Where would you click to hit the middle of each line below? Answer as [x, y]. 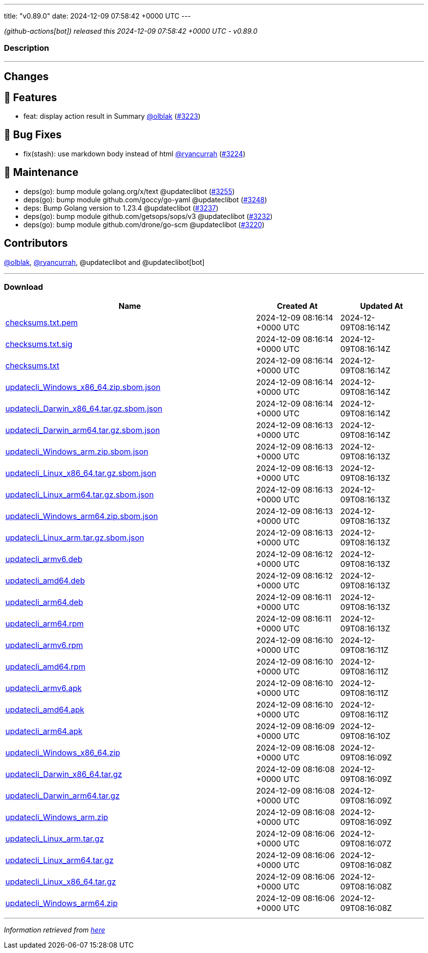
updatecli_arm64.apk [44, 731]
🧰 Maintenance [41, 173]
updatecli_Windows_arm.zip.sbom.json [77, 452]
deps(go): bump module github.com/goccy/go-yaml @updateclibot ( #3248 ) [145, 199]
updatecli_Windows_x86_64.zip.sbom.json [83, 387]
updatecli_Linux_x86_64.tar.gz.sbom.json [81, 473]
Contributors [36, 243]
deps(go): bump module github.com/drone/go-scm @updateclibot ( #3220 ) [144, 224]
